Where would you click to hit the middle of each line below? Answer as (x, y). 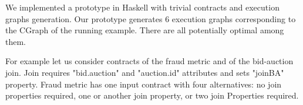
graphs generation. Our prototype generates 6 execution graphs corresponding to (151, 18)
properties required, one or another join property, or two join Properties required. (152, 95)
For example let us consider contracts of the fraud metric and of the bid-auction (149, 61)
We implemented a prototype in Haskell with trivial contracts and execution (142, 7)
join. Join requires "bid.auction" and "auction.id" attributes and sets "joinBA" (145, 72)
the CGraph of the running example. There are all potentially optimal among (145, 30)
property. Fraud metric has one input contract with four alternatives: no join (144, 84)
